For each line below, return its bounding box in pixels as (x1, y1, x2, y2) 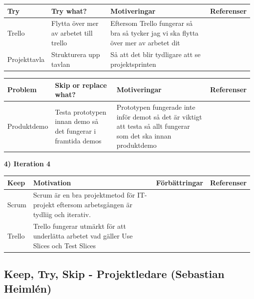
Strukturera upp (51, 49, 100, 60)
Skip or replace (55, 80, 107, 90)
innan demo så (55, 116, 99, 126)
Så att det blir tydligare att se (110, 49, 201, 60)
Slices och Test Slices (33, 240, 96, 250)
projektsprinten (110, 59, 156, 69)
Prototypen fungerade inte (116, 102, 195, 112)
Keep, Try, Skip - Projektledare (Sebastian (4, 266, 225, 281)
